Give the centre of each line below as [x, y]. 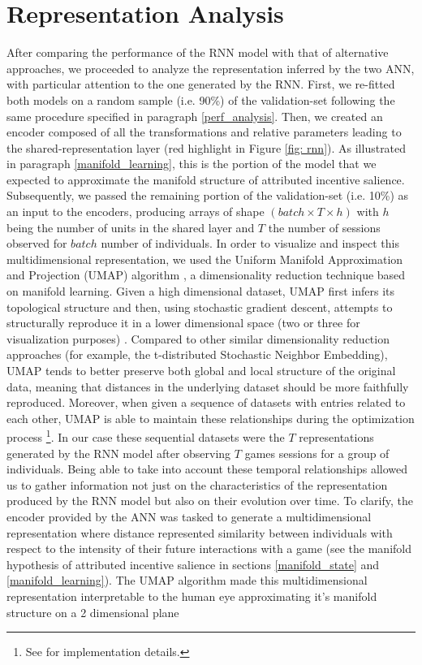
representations [336, 437]
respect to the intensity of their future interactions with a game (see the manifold [209, 548]
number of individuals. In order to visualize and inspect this [250, 243]
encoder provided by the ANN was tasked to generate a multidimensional [189, 516]
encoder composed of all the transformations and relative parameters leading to [204, 132]
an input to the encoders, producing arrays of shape [136, 212]
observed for [37, 243]
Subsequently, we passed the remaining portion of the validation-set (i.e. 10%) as [208, 195]
